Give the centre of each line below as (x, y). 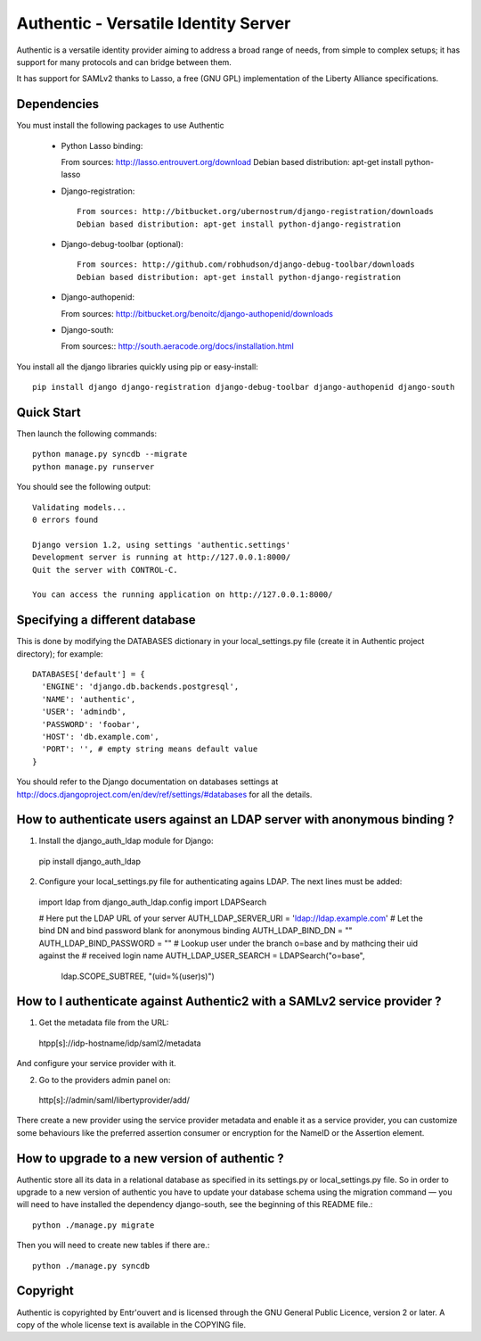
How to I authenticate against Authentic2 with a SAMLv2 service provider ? (229, 1002)
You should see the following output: (84, 487)
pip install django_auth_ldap (90, 861)
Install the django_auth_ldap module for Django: (126, 841)
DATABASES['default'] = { (89, 674)
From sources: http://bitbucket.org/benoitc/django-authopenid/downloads (197, 313)
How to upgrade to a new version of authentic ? (150, 1159)
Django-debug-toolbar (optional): (122, 244)
